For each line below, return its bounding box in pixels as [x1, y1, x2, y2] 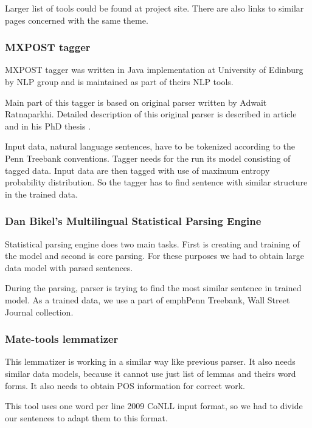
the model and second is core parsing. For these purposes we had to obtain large [5, 249, 304, 262]
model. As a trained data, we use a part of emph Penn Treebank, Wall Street [5, 293, 290, 306]
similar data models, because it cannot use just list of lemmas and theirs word [5, 367, 296, 379]
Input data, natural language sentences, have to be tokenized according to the [5, 140, 296, 153]
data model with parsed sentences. [5, 261, 133, 274]
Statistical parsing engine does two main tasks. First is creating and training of [5, 237, 300, 250]
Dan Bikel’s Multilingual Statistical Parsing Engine [5, 213, 262, 229]
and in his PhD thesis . [5, 119, 91, 132]
